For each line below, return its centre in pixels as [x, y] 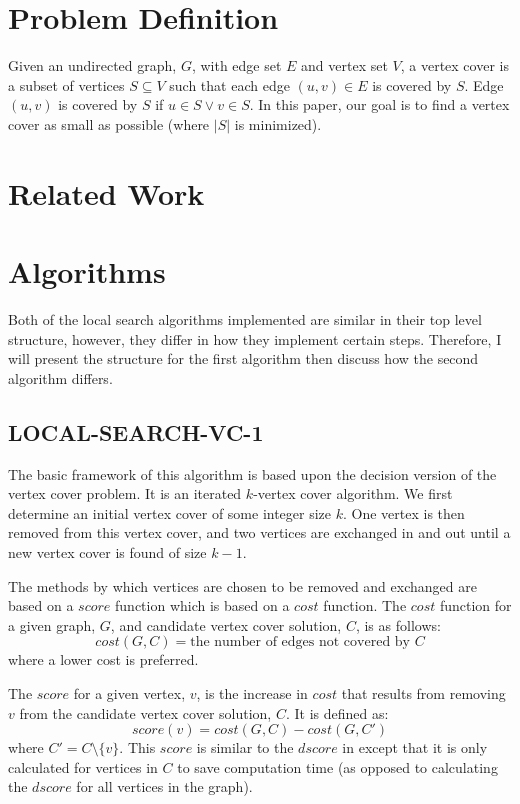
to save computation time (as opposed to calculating [337, 766]
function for [475, 605]
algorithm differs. [60, 377]
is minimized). [278, 123]
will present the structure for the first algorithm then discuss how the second [243, 358]
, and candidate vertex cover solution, [226, 624]
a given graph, [52, 624]
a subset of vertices [66, 84]
